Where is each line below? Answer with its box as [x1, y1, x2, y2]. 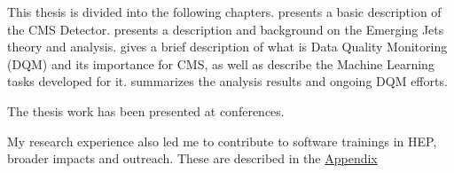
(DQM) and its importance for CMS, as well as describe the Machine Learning [7, 54, 434, 73]
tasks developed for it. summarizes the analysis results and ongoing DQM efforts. [7, 72, 448, 90]
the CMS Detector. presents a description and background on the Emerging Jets [7, 20, 444, 38]
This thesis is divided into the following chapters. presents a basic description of [7, 3, 442, 20]
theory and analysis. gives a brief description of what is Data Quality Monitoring [7, 37, 448, 56]
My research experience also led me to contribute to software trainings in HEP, [7, 131, 437, 150]
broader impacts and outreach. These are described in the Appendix [7, 149, 378, 168]
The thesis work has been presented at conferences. [7, 101, 285, 120]
